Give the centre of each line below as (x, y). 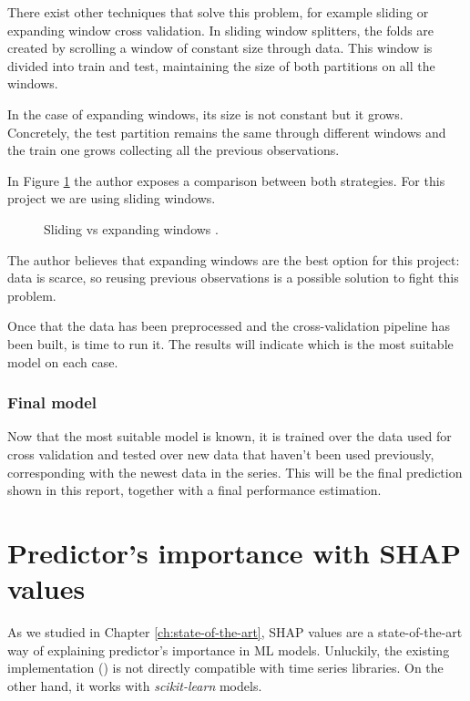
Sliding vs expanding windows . (131, 228)
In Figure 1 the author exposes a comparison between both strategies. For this (226, 180)
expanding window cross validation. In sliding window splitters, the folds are (221, 30)
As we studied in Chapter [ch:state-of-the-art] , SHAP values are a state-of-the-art (235, 632)
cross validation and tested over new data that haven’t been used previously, (221, 454)
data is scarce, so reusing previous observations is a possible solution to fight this (233, 278)
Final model (52, 402)
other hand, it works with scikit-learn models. (135, 685)
